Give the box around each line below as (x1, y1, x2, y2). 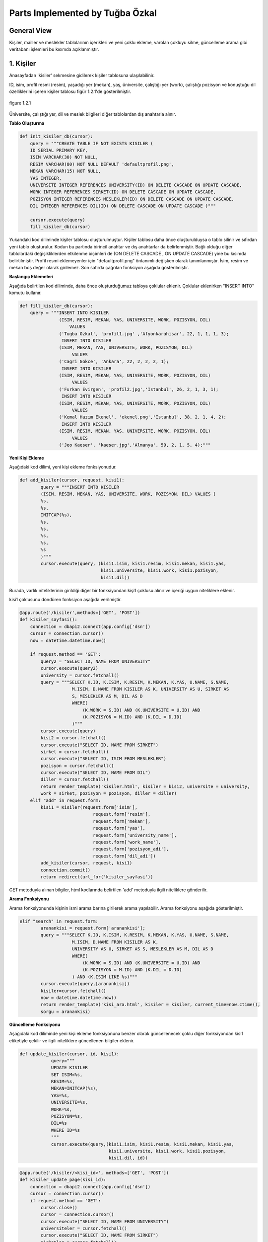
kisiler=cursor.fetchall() (40, 988, 106, 994)
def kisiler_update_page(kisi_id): (19, 1177, 106, 1182)
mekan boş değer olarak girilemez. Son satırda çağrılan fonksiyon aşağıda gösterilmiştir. (9, 264, 190, 270)
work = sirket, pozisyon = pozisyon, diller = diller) (40, 790, 177, 796)
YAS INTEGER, (30, 175, 62, 181)
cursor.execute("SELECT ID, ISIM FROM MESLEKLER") (40, 756, 166, 762)
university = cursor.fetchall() (40, 672, 119, 678)
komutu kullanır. (9, 290, 42, 296)
